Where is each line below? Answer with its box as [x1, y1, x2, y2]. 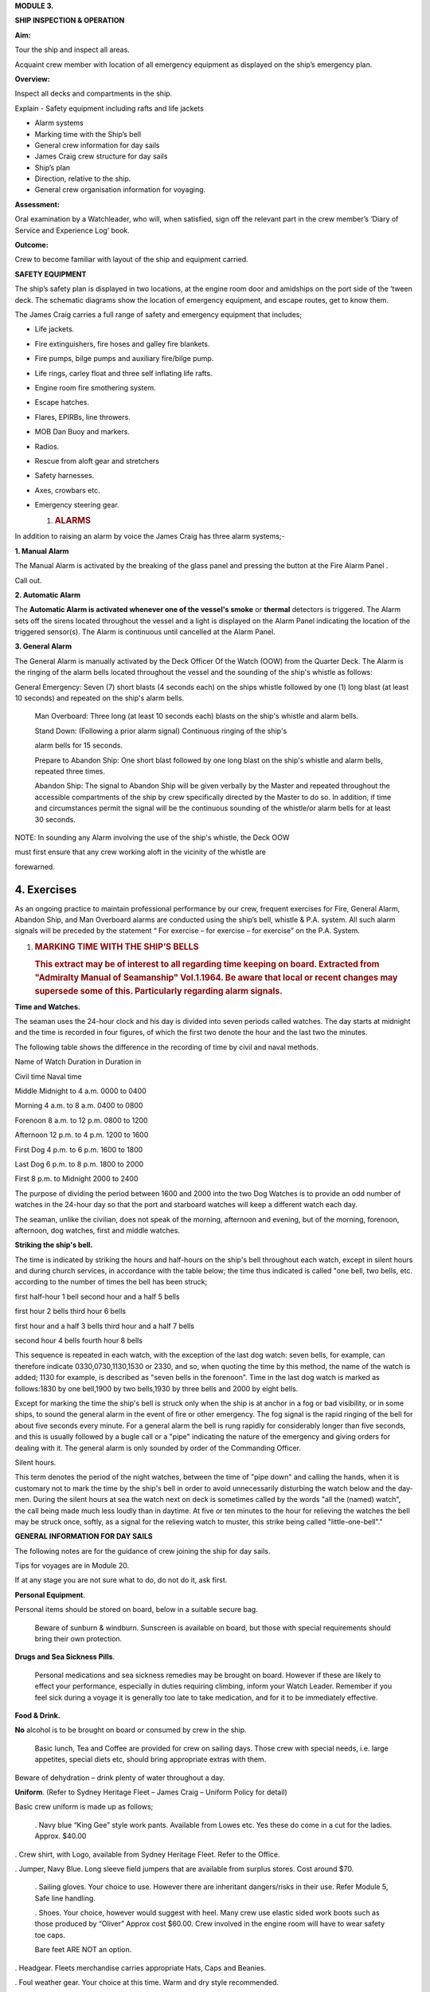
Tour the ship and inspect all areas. [14, 45, 131, 55]
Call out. [14, 575, 43, 585]
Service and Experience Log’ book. [14, 225, 131, 235]
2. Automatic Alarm [14, 590, 81, 599]
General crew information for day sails [34, 140, 160, 150]
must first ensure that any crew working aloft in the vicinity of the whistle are [14, 847, 267, 857]
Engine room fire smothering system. [34, 382, 156, 392]
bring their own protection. [34, 1634, 123, 1644]
